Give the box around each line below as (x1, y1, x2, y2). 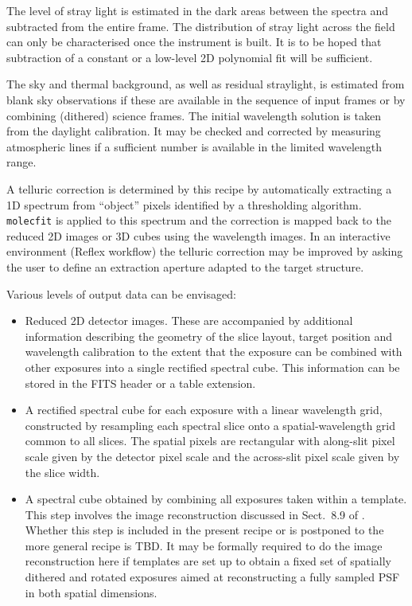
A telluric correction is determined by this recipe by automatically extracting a (6, 180, 392, 197)
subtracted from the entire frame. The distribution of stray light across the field (6, 18, 395, 34)
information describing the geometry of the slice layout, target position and (25, 327, 393, 344)
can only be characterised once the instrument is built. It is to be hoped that (6, 33, 382, 50)
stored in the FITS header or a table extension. (25, 374, 256, 391)
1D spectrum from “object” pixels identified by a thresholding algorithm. (6, 196, 362, 213)
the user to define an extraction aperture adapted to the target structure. (6, 258, 364, 275)
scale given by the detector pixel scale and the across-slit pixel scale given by (25, 448, 400, 464)
